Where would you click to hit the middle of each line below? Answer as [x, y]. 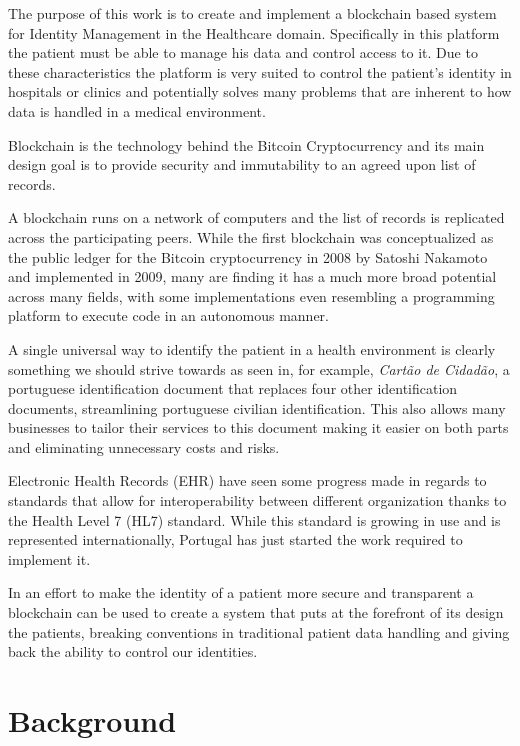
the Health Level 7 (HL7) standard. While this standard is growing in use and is [254, 519]
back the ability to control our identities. [133, 651]
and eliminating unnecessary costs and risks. [144, 446]
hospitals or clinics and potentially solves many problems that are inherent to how [260, 91]
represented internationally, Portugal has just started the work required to [235, 539]
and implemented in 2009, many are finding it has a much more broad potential [252, 276]
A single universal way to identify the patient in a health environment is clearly [252, 348]
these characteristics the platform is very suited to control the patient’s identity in [260, 71]
